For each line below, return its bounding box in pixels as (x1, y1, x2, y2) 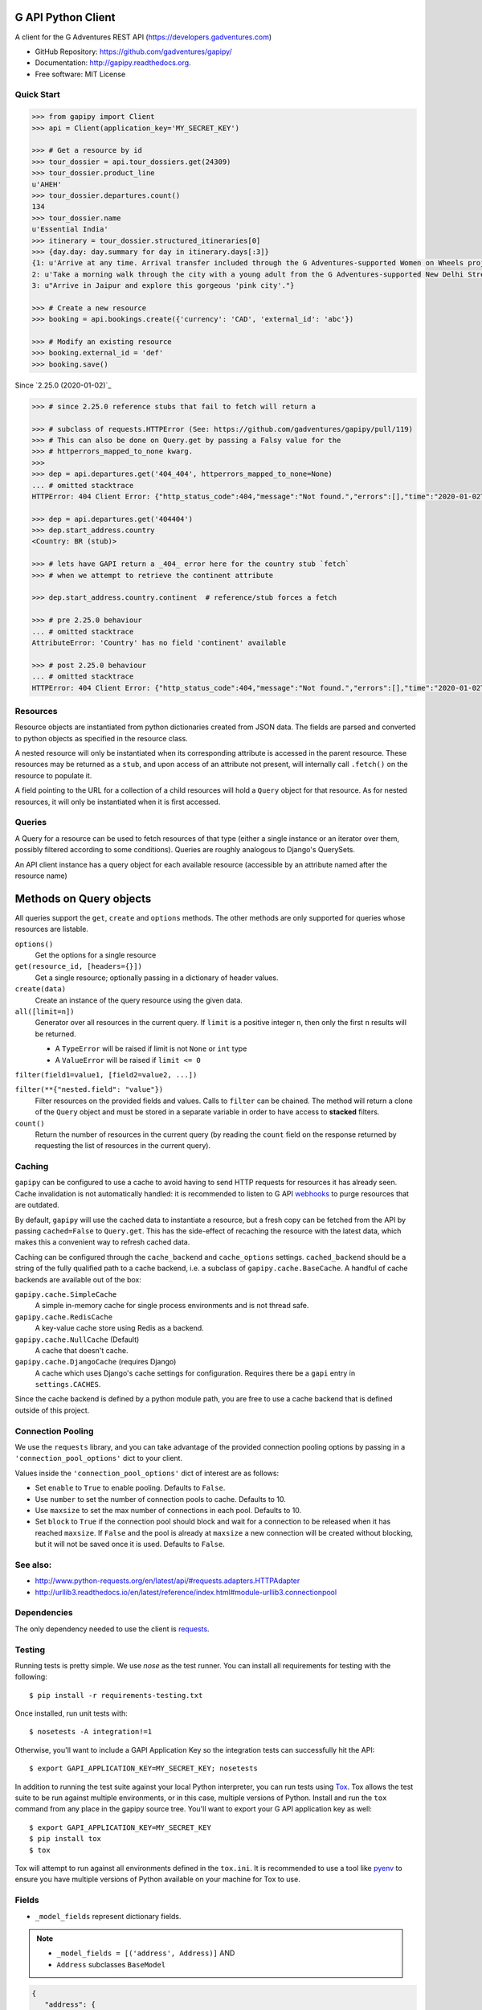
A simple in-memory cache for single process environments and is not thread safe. (35, 1301, 309, 1311)
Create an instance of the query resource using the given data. (35, 995, 243, 1005)
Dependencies (14, 1607, 74, 1618)
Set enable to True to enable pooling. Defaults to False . (35, 1483, 226, 1493)
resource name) (14, 871, 67, 880)
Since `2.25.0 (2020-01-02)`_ (14, 380, 112, 390)
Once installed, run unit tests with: (14, 1708, 128, 1718)
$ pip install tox (29, 1834, 102, 1844)
